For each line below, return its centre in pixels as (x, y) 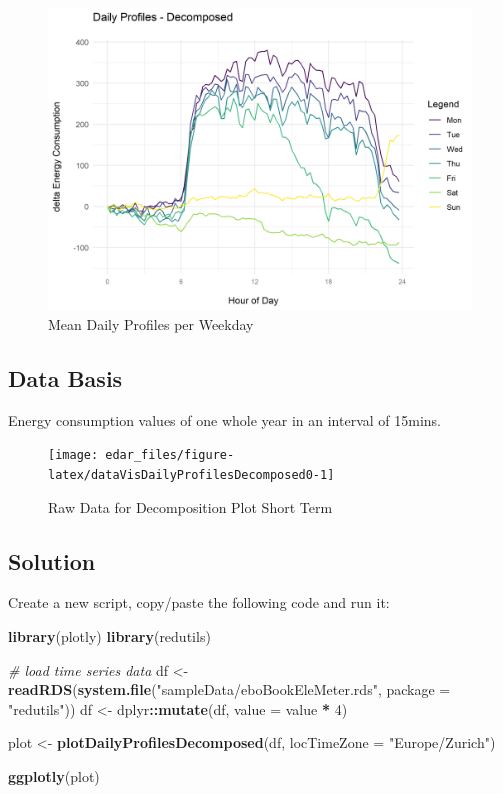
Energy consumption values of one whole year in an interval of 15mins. (224, 419)
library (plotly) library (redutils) (109, 635)
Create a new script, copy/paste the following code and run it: (199, 602)
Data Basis (65, 377)
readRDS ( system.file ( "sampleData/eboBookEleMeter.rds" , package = (229, 689)
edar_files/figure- (170, 455)
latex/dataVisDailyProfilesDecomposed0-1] (191, 474)
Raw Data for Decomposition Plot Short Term (190, 506)
